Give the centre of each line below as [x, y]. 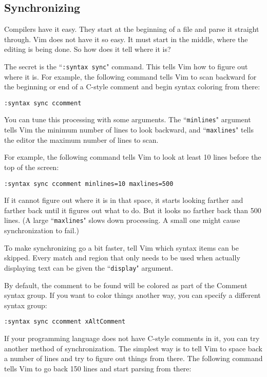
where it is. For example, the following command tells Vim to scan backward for [130, 76]
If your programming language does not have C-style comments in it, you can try [132, 338]
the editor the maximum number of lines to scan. [81, 139]
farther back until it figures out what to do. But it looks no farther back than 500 [133, 210]
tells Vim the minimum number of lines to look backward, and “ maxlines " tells [129, 130]
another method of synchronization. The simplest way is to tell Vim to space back [133, 348]
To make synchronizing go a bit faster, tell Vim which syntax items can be [121, 247]
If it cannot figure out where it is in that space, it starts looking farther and [124, 200]
